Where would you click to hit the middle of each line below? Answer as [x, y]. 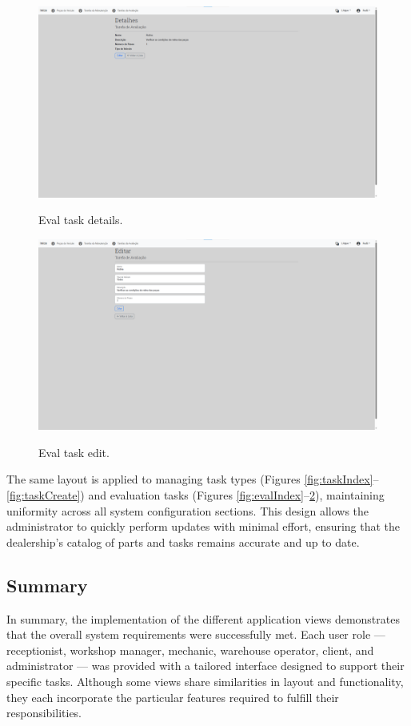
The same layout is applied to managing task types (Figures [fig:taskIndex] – [193, 479]
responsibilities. [44, 713]
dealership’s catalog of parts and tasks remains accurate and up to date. [183, 541]
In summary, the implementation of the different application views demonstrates [203, 618]
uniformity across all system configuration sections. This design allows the [188, 510]
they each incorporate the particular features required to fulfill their [173, 697]
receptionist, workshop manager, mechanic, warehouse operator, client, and [190, 650]
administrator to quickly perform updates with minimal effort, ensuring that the [204, 526]
